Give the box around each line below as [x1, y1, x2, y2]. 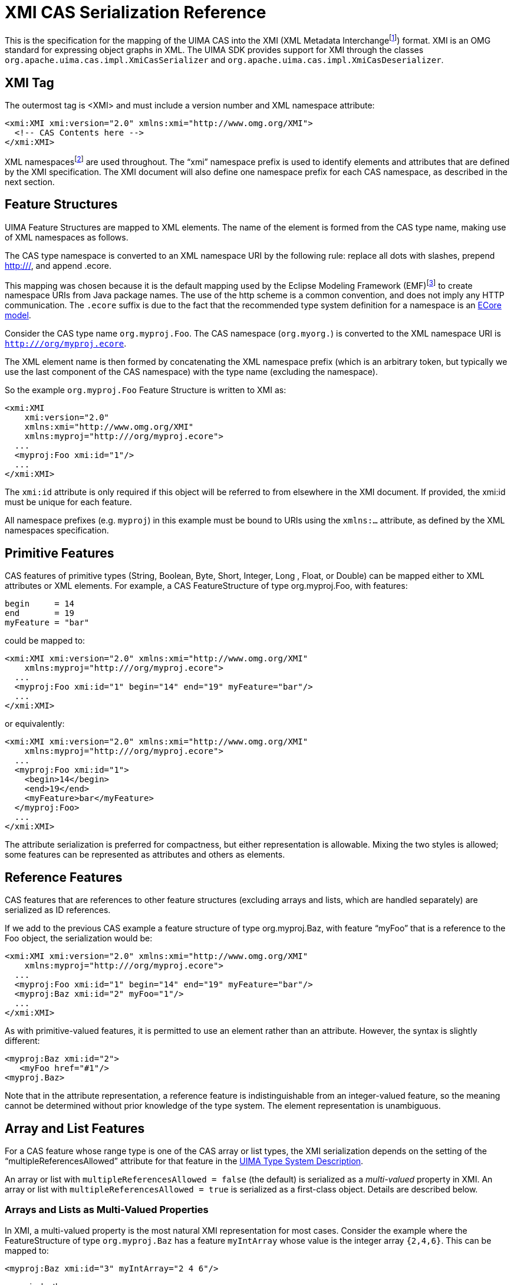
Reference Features [5, 869, 123, 885]
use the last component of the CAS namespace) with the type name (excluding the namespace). [5, 367, 378, 377]
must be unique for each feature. [5, 497, 132, 508]
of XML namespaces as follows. [5, 232, 128, 242]
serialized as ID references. [5, 905, 111, 915]
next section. [5, 176, 55, 187]
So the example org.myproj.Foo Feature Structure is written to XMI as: [5, 385, 286, 396]
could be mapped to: [5, 635, 85, 646]
